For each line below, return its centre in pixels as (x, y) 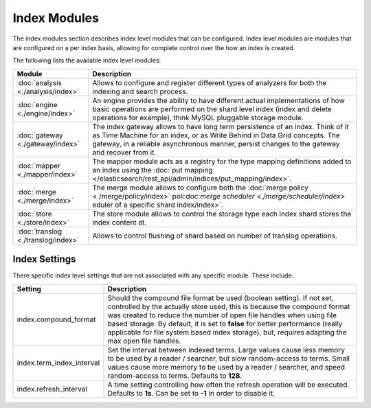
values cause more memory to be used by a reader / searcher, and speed (226, 367)
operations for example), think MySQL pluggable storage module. (198, 117)
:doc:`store (34, 214)
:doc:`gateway (40, 135)
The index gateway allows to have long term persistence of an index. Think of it (221, 126)
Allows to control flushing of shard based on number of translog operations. (215, 236)
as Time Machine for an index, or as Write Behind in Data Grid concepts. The (216, 135)
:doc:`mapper (39, 166)
